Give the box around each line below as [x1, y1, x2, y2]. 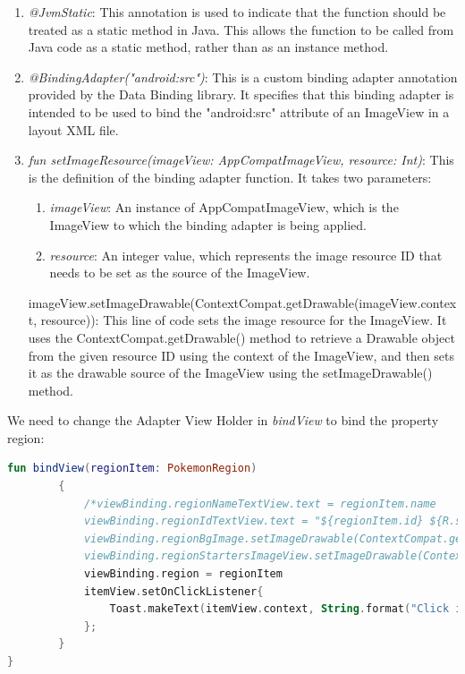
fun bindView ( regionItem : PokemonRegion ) [7, 462, 258, 475]
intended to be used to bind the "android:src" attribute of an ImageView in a [28, 102, 450, 121]
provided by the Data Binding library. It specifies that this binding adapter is [28, 85, 454, 104]
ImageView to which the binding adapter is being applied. [49, 215, 368, 234]
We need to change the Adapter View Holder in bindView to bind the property [7, 411, 439, 430]
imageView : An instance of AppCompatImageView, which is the [49, 198, 399, 217]
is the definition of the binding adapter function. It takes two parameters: [28, 167, 432, 186]
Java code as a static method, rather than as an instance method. [28, 38, 389, 56]
